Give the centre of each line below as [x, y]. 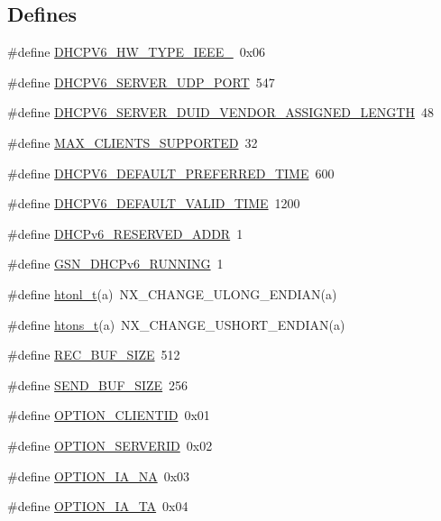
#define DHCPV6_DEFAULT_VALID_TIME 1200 [154, 203]
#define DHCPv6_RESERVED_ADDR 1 [125, 233]
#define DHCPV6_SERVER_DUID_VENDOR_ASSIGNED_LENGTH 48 [220, 112]
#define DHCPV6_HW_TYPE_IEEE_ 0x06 [137, 52]
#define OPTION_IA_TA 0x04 [98, 506]
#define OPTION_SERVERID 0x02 [110, 445]
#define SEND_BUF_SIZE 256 [98, 384]
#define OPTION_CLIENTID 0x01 [109, 415]
